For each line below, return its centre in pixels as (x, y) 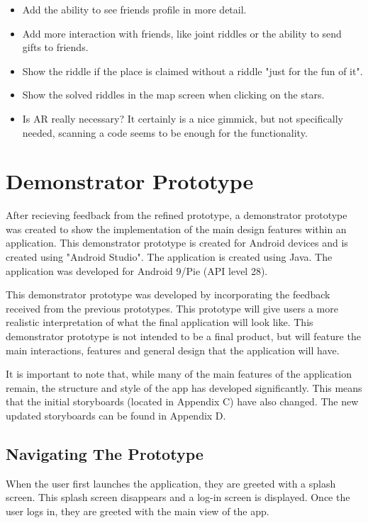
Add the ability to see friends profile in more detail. (134, 9)
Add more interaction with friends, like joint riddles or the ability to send (182, 33)
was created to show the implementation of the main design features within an (176, 229)
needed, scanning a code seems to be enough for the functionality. (165, 132)
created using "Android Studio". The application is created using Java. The (169, 257)
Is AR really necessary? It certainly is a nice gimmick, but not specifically (183, 118)
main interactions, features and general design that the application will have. (173, 350)
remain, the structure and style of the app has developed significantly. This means (184, 387)
